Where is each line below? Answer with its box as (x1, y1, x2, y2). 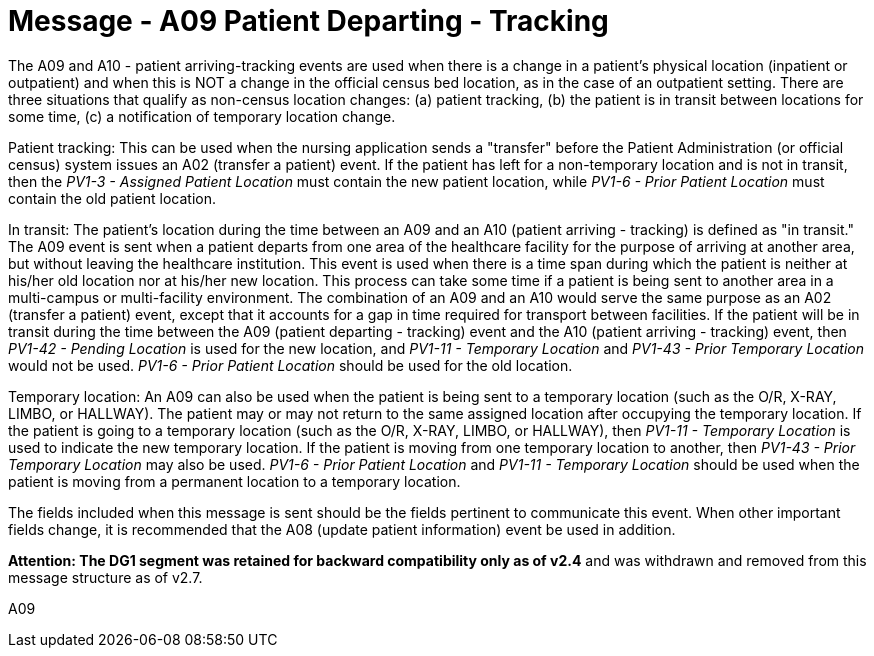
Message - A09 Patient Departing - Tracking (8, 4, 609, 38)
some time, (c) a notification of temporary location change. (8, 107, 396, 125)
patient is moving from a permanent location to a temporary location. (8, 472, 461, 490)
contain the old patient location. (8, 189, 216, 207)
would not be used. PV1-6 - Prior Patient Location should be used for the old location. (8, 356, 573, 374)
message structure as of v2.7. (8, 568, 203, 586)
